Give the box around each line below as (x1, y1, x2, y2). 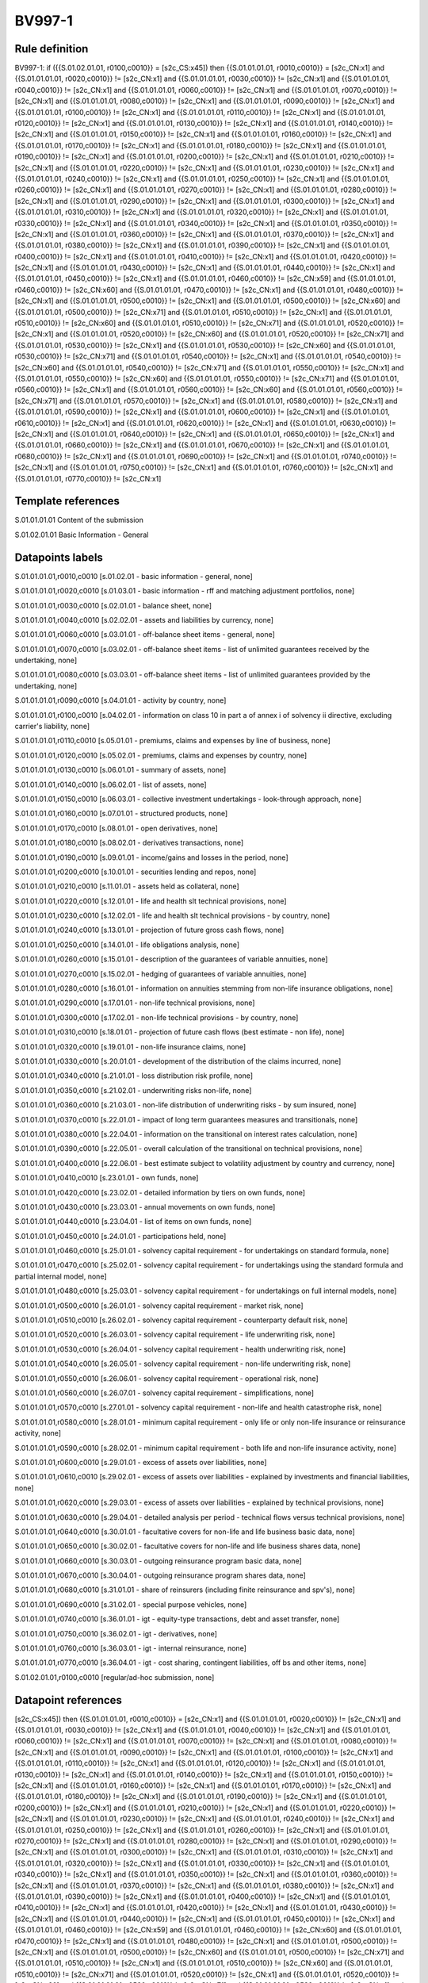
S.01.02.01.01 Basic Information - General (14, 530, 149, 539)
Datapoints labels (14, 550, 103, 564)
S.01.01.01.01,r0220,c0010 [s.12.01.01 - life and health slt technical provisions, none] (14, 896, 287, 906)
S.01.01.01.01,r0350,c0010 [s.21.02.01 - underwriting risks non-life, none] (14, 1085, 252, 1095)
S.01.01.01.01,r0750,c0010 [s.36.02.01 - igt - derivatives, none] (14, 1628, 218, 1638)
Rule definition (14, 42, 89, 56)
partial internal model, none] (14, 1271, 107, 1281)
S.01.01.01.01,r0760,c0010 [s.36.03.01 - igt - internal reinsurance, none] (14, 1644, 247, 1653)
